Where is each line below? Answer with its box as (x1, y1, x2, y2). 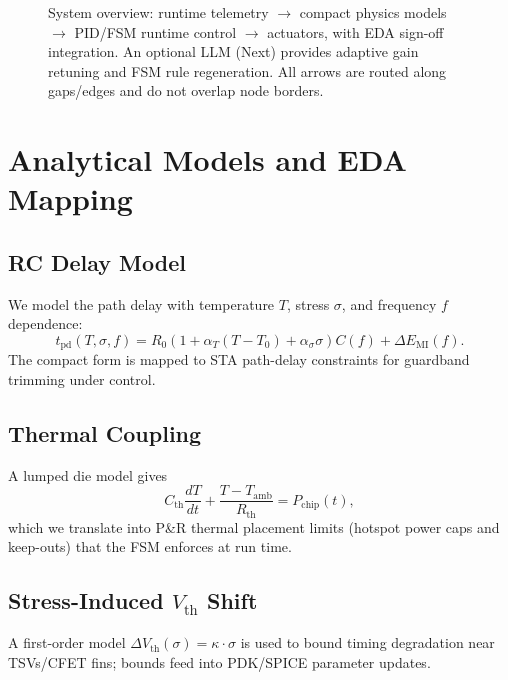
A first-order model (8, 632, 126, 653)
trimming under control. (8, 368, 156, 389)
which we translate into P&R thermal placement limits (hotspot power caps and (8, 516, 500, 537)
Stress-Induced (8, 585, 164, 616)
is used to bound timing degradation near (240, 632, 495, 653)
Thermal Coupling (8, 417, 202, 448)
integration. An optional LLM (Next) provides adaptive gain (48, 41, 419, 62)
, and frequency (341, 293, 437, 314)
